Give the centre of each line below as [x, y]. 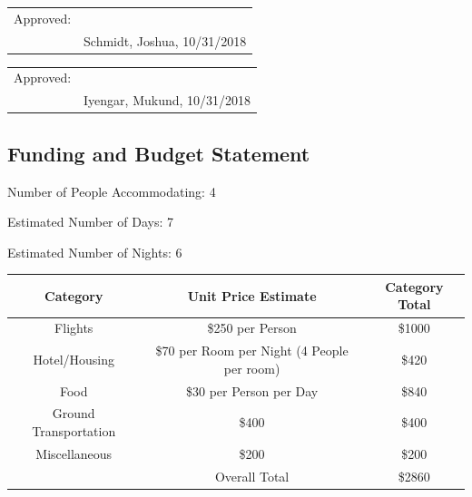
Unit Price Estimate [252, 295]
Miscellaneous [74, 453]
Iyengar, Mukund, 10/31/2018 [167, 100]
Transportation [74, 431]
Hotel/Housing [74, 359]
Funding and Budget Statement [159, 153]
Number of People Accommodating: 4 [112, 191]
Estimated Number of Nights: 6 [95, 252]
